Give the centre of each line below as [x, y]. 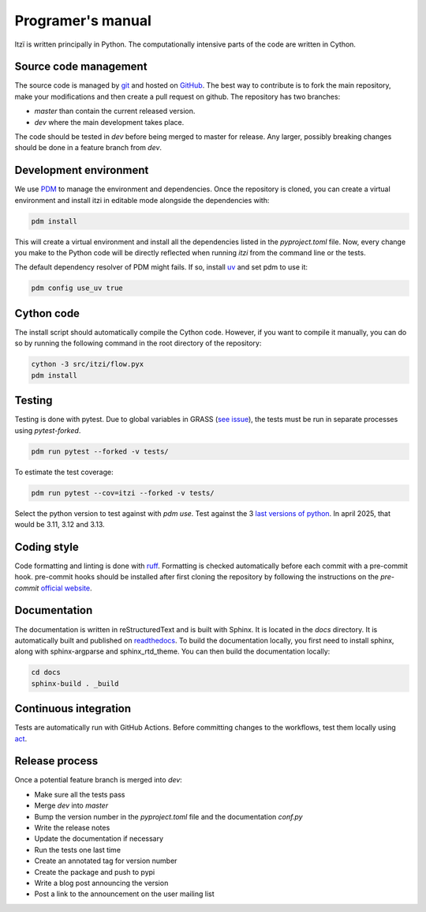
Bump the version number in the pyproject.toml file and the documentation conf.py [168, 816]
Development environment [82, 170]
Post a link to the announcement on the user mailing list [124, 894]
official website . [66, 588]
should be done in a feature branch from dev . [88, 148]
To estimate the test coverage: [64, 472]
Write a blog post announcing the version [101, 883]
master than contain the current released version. [115, 111]
